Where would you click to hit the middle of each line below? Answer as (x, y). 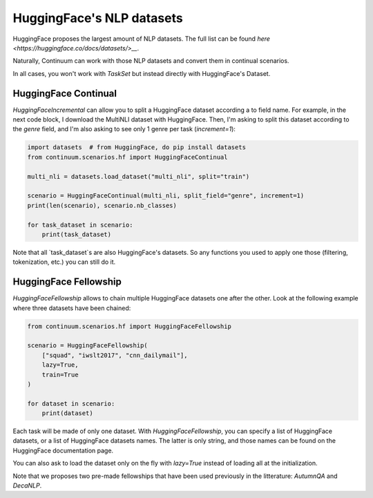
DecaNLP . (27, 486)
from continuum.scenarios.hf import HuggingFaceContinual (127, 157)
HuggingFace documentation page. (63, 450)
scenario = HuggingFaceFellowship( (87, 346)
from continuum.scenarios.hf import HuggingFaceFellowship (129, 326)
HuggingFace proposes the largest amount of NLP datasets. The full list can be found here (142, 39)
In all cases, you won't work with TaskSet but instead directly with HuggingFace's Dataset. (142, 73)
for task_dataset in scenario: (80, 225)
